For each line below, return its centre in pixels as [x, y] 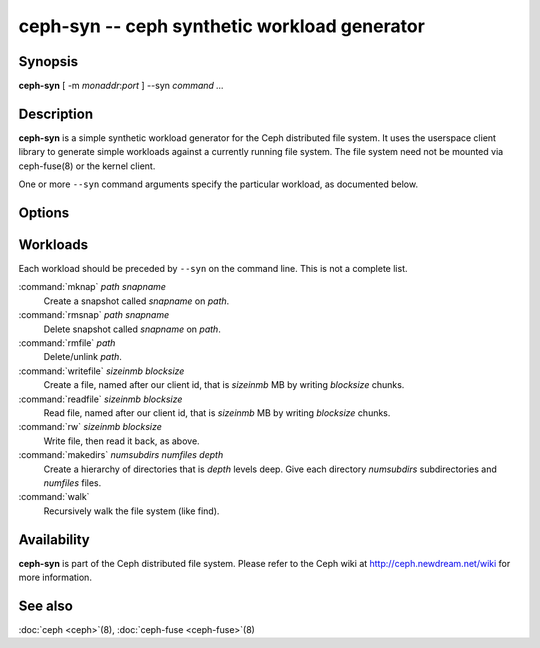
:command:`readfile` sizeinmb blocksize [100, 399]
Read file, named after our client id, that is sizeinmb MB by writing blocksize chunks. [217, 412]
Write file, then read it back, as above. [121, 441]
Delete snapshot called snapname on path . [132, 329]
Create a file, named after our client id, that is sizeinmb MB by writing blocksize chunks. [224, 385]
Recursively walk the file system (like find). [131, 511]
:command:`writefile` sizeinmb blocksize [101, 371]
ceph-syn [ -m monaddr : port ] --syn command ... [121, 86]
